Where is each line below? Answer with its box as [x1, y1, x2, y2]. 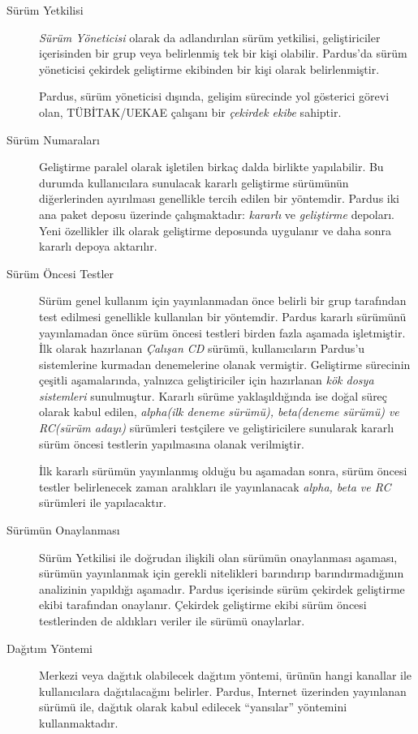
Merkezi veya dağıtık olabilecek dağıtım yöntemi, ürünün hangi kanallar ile [39, 667, 412, 684]
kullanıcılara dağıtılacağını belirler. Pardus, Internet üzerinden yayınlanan [39, 682, 407, 699]
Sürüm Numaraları [6, 131, 100, 148]
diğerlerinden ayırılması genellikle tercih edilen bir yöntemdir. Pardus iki [39, 190, 400, 207]
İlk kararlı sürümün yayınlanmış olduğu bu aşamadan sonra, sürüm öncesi [39, 462, 407, 479]
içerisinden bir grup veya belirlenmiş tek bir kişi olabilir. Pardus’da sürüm [39, 45, 407, 62]
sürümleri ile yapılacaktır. [39, 494, 166, 511]
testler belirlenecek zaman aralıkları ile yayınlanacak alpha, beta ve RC [39, 478, 391, 495]
